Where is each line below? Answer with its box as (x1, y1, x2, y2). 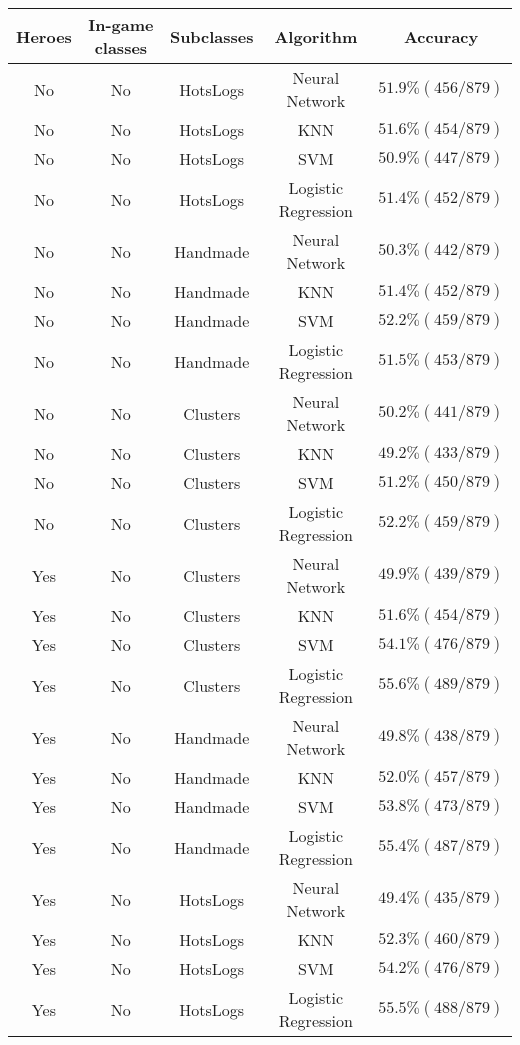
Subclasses (169, 24, 254, 48)
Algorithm (274, 24, 358, 48)
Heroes (16, 24, 72, 48)
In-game (88, 13, 154, 36)
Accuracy (403, 24, 479, 48)
